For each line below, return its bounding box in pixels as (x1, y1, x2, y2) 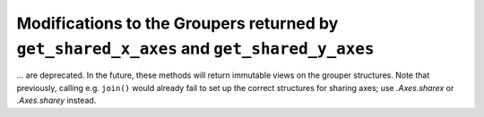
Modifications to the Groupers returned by (16, 13, 339, 33)
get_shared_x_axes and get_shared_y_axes (16, 38, 375, 58)
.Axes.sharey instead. (16, 95, 97, 106)
